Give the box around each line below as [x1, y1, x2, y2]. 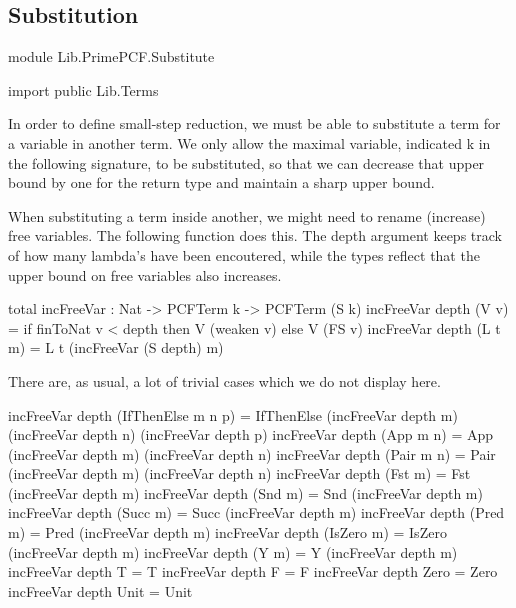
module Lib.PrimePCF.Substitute [8, 46, 215, 67]
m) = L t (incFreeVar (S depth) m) [8, 337, 224, 358]
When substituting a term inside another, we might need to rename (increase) [8, 205, 486, 226]
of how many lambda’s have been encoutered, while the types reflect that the [8, 244, 480, 265]
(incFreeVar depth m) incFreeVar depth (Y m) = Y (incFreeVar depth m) [8, 541, 458, 562]
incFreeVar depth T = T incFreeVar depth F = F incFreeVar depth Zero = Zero [8, 561, 498, 582]
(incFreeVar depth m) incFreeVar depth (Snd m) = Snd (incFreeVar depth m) [8, 482, 483, 503]
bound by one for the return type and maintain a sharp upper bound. [8, 172, 435, 193]
